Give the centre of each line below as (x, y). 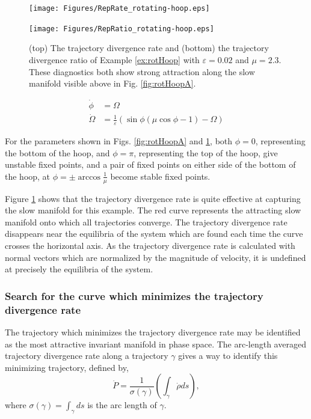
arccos (89, 177)
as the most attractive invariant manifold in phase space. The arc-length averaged (155, 344)
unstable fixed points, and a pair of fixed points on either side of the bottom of (150, 164)
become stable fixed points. (160, 176)
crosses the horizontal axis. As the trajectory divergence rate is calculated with (150, 245)
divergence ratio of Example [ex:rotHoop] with (114, 59)
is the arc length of (122, 405)
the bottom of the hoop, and (57, 152)
